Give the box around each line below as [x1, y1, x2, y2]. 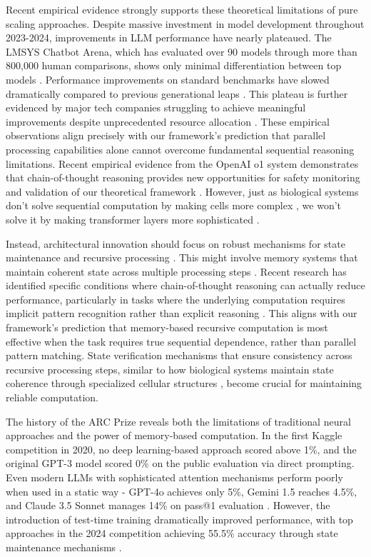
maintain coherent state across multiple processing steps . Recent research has [6, 264, 347, 278]
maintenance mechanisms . [6, 539, 122, 554]
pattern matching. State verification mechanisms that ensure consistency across [6, 348, 352, 363]
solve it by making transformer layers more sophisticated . [6, 211, 260, 226]
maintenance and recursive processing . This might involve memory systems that [6, 250, 358, 265]
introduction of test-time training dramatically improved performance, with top [6, 511, 353, 526]
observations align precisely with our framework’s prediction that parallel [6, 128, 326, 143]
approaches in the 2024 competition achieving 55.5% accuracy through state [6, 526, 338, 541]
